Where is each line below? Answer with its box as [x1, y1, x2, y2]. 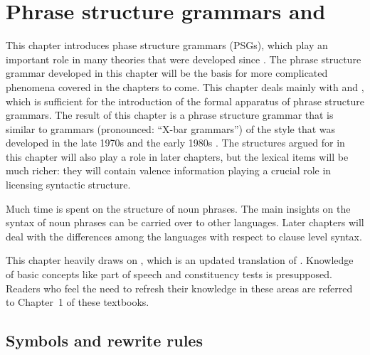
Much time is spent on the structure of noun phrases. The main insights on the [6, 201, 351, 216]
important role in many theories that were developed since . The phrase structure [6, 51, 361, 66]
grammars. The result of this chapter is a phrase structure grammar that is [6, 107, 334, 122]
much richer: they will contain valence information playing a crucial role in [6, 163, 332, 178]
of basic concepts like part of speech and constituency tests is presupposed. [6, 267, 332, 282]
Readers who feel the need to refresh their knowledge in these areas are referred [6, 280, 353, 295]
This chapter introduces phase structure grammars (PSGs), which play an [6, 38, 328, 53]
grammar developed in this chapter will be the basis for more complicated [6, 65, 328, 80]
